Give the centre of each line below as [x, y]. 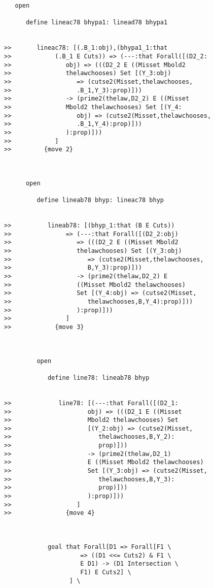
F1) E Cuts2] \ [106, 572]
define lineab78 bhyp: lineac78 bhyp [100, 200]
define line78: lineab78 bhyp [98, 378]
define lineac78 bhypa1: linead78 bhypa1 [97, 23]
